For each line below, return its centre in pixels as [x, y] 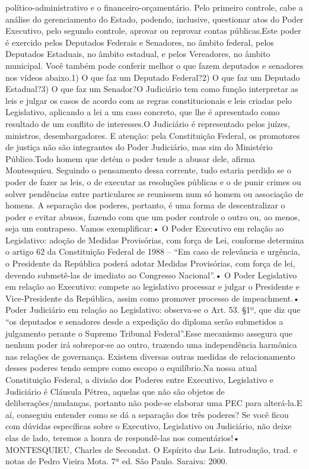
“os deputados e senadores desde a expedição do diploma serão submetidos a [144, 321]
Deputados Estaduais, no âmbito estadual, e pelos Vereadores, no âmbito [138, 54]
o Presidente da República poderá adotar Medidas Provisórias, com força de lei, [150, 263]
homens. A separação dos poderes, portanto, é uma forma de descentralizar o [145, 205]
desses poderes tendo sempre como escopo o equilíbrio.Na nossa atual [131, 368]
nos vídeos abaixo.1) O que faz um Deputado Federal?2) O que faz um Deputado [153, 77]
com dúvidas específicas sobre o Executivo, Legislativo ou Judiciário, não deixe [149, 426]
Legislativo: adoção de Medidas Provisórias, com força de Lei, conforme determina [155, 240]
